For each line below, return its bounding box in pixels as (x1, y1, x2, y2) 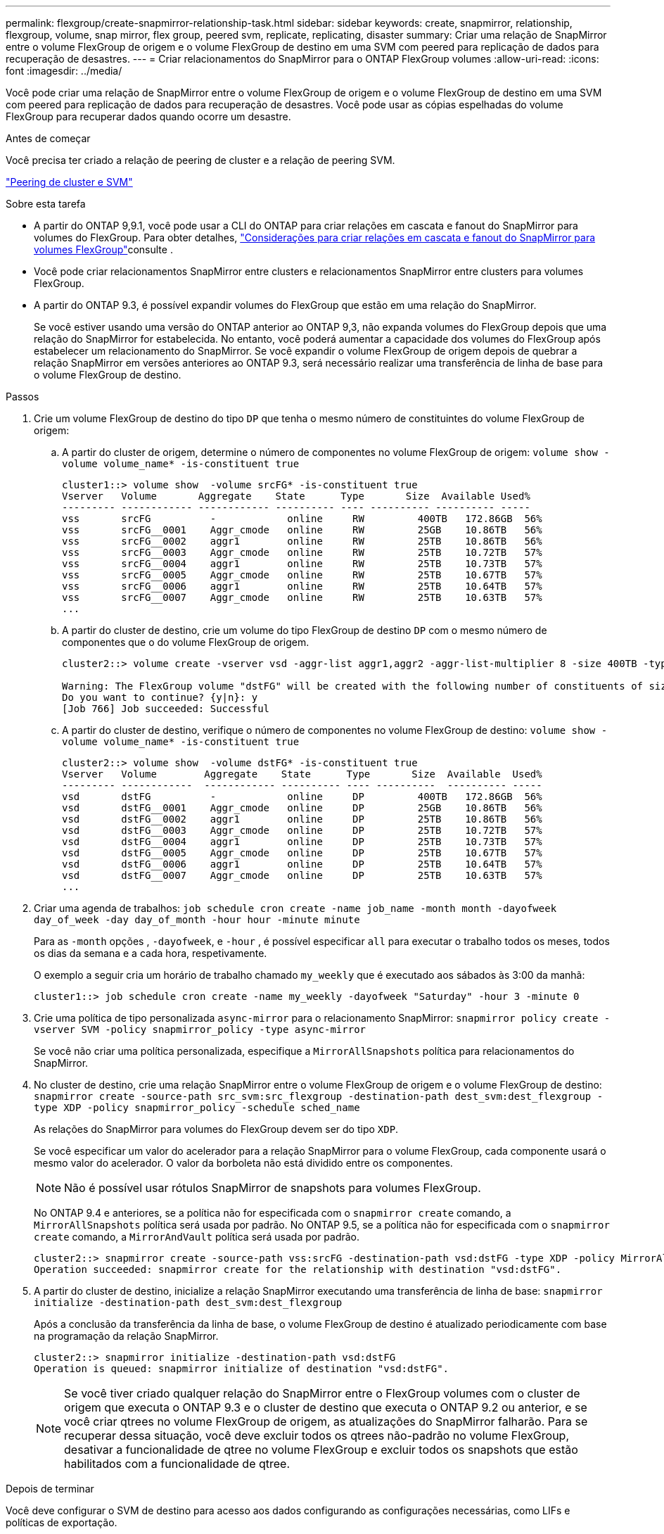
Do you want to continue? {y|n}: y (62, 692, 258, 703)
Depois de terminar (6, 1483, 94, 1495)
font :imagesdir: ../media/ (6, 65, 122, 77)
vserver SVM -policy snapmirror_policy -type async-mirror (34, 1024, 366, 1035)
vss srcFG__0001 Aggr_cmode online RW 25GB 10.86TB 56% (62, 524, 542, 535)
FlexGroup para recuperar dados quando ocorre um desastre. (6, 110, 291, 122)
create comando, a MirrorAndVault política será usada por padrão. (34, 1231, 360, 1243)
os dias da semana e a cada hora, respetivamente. (34, 947, 267, 959)
